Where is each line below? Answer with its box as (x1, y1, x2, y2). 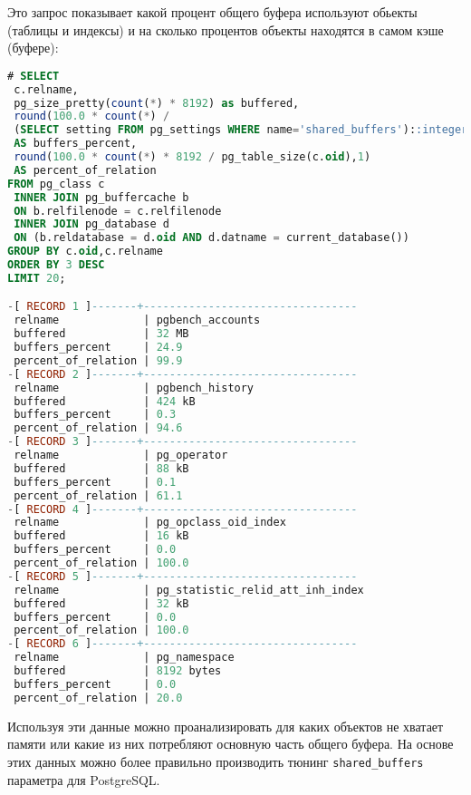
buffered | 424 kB (14, 394, 196, 408)
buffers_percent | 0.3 (14, 408, 177, 422)
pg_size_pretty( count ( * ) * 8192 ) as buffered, (14, 96, 300, 110)
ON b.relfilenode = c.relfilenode (14, 204, 222, 218)
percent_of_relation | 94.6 (14, 422, 183, 435)
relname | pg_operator (14, 449, 228, 462)
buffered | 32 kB (14, 596, 189, 610)
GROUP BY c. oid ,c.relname (7, 245, 163, 258)
